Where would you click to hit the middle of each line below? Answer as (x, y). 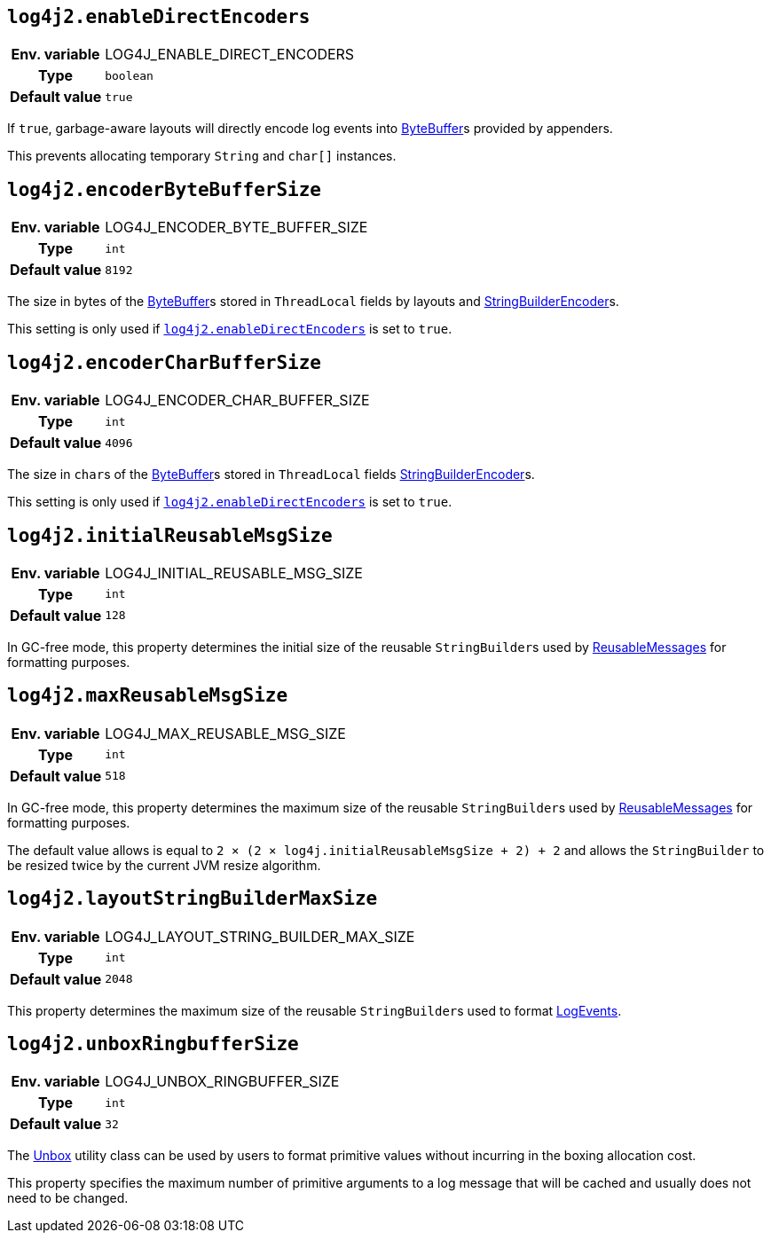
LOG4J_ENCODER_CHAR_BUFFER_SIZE (237, 400)
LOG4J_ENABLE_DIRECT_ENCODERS (230, 55)
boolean (129, 75)
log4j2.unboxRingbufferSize (153, 1044)
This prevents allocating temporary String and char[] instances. (202, 156)
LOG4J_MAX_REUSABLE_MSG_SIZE (225, 733)
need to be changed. (68, 1198)
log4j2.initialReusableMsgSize (170, 535)
